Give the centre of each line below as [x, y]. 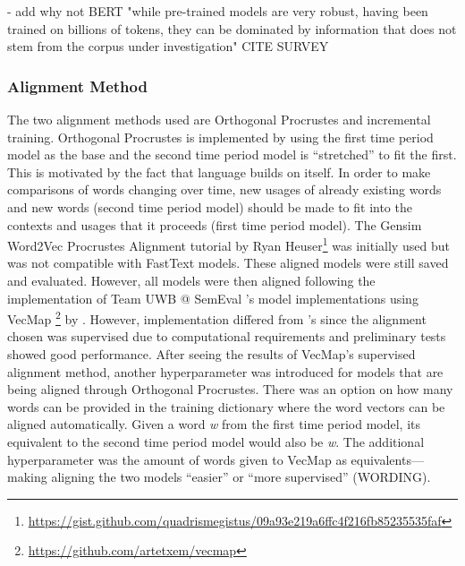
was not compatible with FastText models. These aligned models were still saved [228, 263]
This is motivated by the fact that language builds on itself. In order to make [219, 172]
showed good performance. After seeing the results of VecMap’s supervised [211, 354]
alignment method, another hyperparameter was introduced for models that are [225, 371]
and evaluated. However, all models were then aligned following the [191, 280]
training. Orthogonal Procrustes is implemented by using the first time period [220, 137]
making [27, 477]
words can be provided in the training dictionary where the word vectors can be [226, 406]
